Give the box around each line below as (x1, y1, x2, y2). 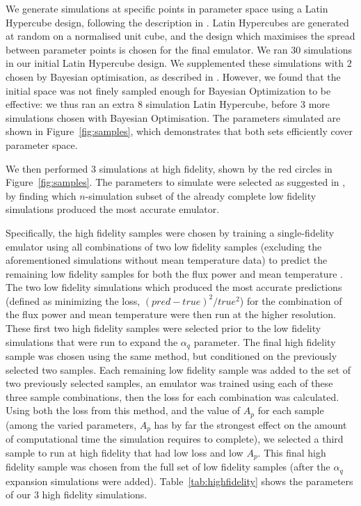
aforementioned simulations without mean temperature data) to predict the (6, 253, 328, 267)
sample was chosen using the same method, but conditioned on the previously (6, 349, 337, 363)
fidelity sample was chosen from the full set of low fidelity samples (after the (6, 459, 330, 474)
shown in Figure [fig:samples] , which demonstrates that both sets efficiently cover (6, 124, 353, 139)
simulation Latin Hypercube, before (145, 97, 298, 111)
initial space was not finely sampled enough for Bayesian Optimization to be (6, 83, 331, 97)
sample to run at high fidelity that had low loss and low (6, 445, 243, 459)
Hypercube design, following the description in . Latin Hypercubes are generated (6, 15, 349, 29)
